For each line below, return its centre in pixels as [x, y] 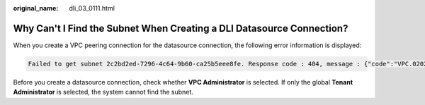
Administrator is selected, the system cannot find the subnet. [103, 92]
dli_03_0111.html [92, 8]
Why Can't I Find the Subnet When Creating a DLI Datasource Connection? [181, 28]
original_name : [36, 8]
